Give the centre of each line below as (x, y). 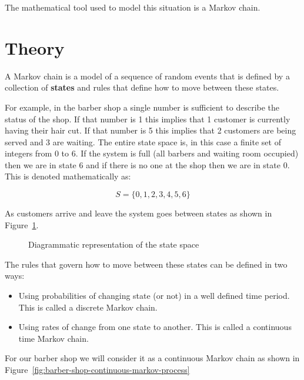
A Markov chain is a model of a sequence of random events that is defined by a (147, 76)
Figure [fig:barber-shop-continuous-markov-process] (97, 369)
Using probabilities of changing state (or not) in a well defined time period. (154, 296)
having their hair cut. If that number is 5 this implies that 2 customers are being (151, 130)
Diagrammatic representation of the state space (114, 244)
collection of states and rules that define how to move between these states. (142, 87)
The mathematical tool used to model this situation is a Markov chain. (133, 7)
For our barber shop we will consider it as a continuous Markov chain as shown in (152, 358)
